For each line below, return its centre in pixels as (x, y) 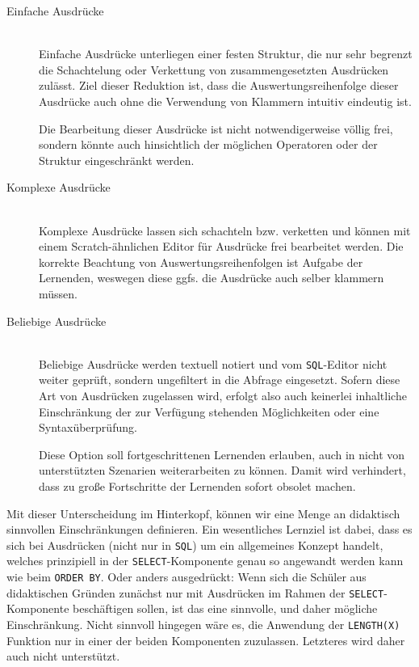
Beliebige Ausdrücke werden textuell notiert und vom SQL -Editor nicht (213, 363)
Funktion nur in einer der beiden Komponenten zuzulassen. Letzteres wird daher (206, 640)
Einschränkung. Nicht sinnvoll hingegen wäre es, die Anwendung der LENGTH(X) (203, 624)
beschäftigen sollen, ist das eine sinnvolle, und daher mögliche (225, 608)
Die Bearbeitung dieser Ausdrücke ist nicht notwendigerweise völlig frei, (216, 128)
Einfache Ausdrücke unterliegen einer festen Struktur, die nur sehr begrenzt (226, 54)
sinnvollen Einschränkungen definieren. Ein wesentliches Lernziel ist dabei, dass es (209, 529)
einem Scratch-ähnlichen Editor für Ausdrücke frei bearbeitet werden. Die (221, 246)
